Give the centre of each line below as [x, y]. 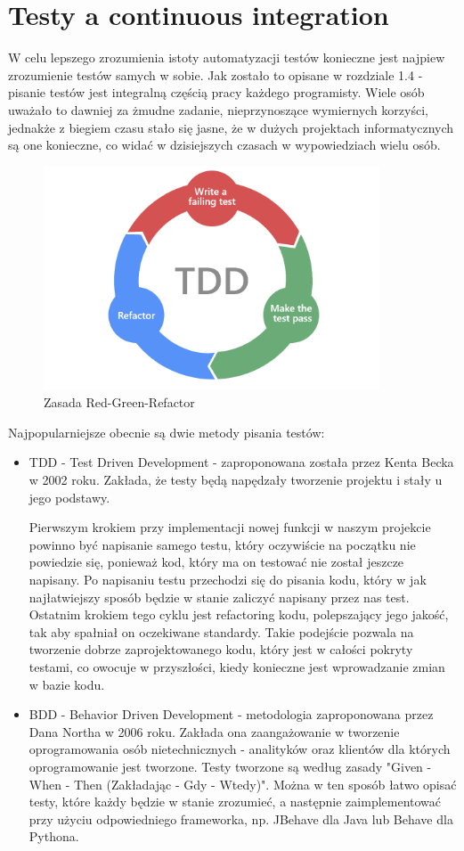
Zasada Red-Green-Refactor [119, 402]
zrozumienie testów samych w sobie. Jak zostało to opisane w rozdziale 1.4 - [216, 74]
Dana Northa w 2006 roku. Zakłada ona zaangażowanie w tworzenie [214, 731]
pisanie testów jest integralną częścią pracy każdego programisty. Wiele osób [216, 92]
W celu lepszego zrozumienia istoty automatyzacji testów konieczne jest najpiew [227, 57]
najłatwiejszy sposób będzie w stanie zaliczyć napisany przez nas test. [219, 597]
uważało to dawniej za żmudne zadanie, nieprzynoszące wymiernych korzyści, [218, 109]
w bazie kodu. [67, 684]
